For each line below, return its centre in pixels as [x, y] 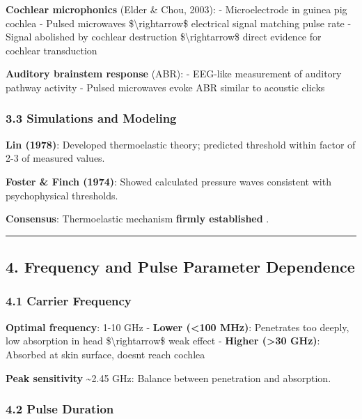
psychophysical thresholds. [62, 195]
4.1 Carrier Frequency [69, 301]
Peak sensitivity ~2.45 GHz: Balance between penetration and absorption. [168, 378]
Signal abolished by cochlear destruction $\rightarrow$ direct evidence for [164, 37]
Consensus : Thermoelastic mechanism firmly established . [137, 219]
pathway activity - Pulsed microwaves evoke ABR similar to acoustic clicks [165, 87]
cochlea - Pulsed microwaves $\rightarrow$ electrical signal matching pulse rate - [179, 23]
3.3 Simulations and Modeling [91, 118]
